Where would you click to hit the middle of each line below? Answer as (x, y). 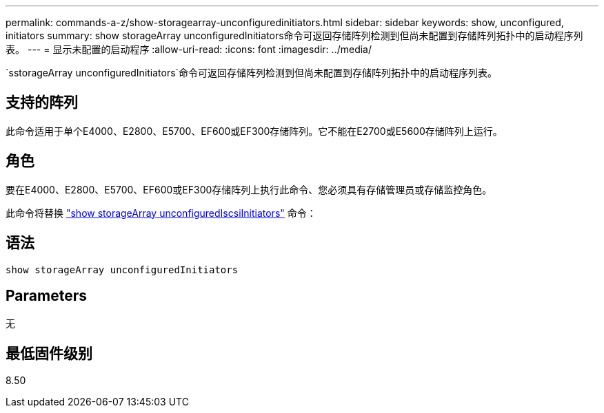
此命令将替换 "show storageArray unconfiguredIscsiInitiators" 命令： (161, 213)
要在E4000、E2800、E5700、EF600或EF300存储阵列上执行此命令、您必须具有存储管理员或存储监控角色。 (249, 189)
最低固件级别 (49, 353)
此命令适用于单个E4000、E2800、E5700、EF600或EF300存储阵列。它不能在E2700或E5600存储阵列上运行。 (254, 131)
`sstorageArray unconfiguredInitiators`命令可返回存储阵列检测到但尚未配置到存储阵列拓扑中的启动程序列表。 (252, 73)
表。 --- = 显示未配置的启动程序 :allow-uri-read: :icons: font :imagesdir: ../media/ (189, 49)
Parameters (46, 295)
